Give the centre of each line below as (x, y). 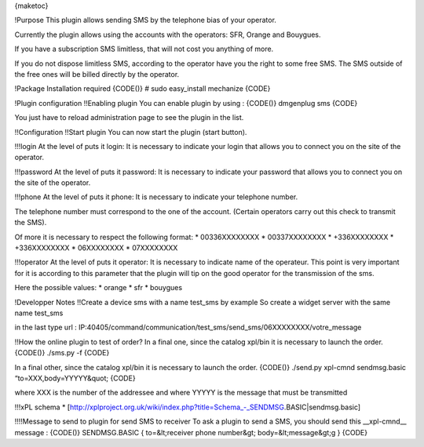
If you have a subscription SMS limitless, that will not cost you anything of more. (144, 49)
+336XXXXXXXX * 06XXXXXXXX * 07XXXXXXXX (96, 248)
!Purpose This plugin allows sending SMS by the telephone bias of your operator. (145, 20)
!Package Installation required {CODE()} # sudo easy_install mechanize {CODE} (143, 89)
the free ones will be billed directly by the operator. (97, 74)
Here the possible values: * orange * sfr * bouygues (99, 288)
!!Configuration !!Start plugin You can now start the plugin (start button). (131, 132)
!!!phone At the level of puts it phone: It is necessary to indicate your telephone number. (156, 197)
